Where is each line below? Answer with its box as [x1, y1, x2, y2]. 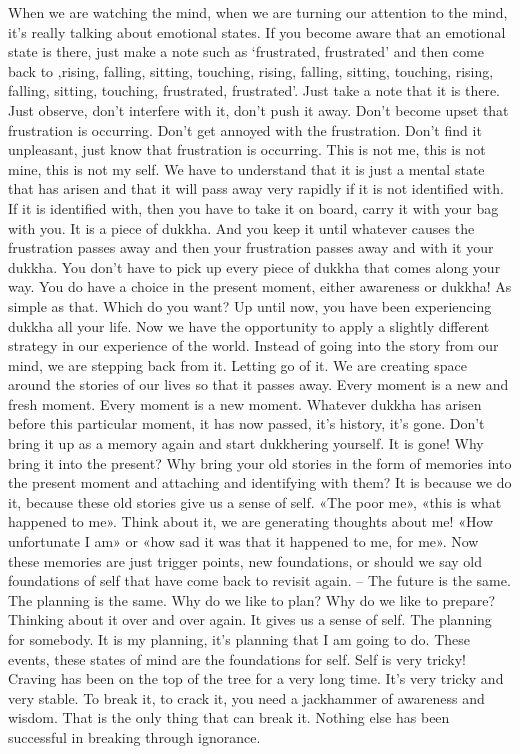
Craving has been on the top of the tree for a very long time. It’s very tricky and [8, 668, 504, 689]
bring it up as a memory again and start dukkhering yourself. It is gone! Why [8, 433, 484, 454]
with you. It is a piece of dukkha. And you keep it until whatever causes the [8, 217, 475, 238]
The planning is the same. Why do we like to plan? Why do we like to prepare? [8, 589, 496, 610]
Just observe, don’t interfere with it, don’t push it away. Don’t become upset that [8, 99, 509, 120]
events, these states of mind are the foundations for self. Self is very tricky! [8, 648, 467, 669]
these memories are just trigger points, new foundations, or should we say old [8, 550, 482, 571]
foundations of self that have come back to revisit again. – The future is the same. [8, 570, 511, 591]
